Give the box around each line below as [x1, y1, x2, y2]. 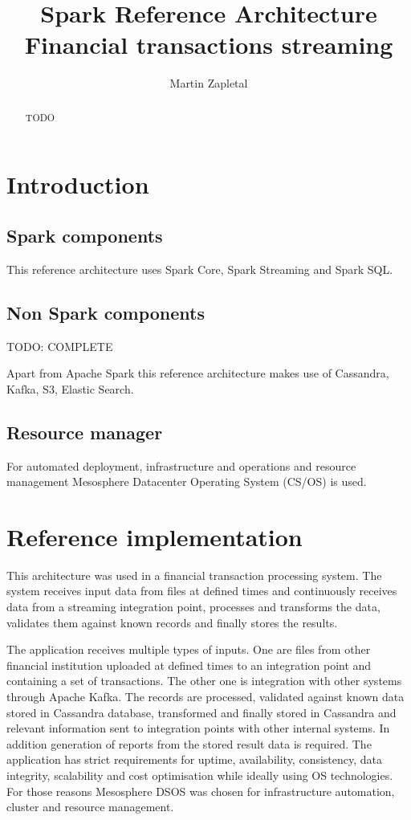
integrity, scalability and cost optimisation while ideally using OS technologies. [6, 766, 393, 783]
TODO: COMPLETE [6, 337, 113, 354]
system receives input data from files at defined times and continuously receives [6, 582, 397, 599]
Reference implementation [6, 520, 303, 553]
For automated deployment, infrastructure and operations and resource [6, 457, 356, 474]
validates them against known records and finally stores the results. [6, 614, 338, 630]
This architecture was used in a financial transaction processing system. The [6, 566, 382, 583]
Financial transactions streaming [24, 28, 393, 61]
